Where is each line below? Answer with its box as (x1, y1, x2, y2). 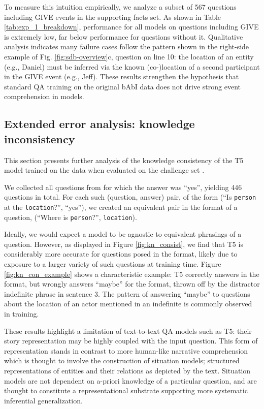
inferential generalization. (4, 395, 83, 405)
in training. (4, 308, 39, 319)
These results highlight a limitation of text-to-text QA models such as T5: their (4, 325, 252, 336)
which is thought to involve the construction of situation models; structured (4, 355, 240, 366)
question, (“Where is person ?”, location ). (4, 211, 137, 222)
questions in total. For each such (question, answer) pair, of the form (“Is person (4, 192, 256, 202)
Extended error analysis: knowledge (4, 116, 195, 132)
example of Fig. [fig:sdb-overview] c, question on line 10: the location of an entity (4, 51, 254, 61)
